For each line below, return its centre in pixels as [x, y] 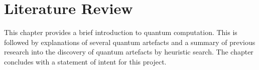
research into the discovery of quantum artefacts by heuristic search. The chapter [129, 52]
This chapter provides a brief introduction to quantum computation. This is [121, 32]
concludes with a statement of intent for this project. [85, 61]
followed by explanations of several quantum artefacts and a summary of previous [130, 42]
